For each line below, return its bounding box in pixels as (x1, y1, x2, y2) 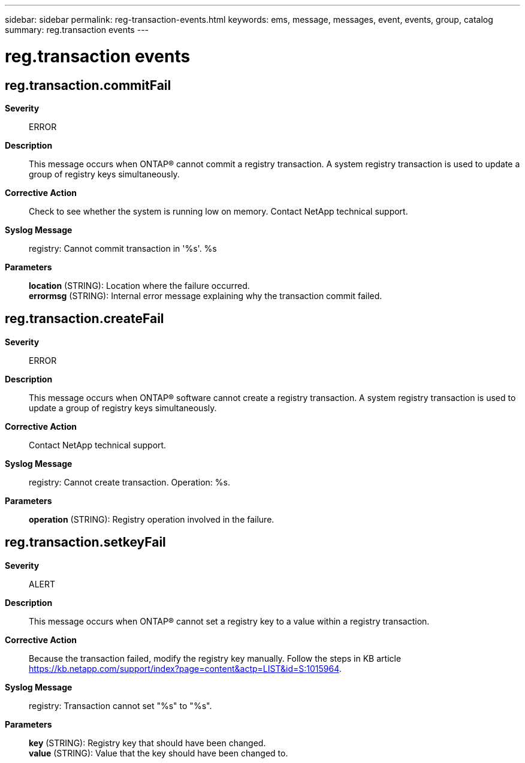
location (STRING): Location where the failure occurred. (29, 280, 250, 291)
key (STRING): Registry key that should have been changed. (29, 737, 266, 748)
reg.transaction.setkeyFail (5, 535, 166, 550)
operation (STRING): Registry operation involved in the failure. (29, 514, 274, 524)
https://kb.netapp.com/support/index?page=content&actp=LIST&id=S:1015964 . (29, 663, 342, 674)
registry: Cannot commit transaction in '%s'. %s (29, 243, 217, 254)
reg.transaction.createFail (5, 311, 164, 327)
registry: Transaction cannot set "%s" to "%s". (29, 700, 212, 711)
